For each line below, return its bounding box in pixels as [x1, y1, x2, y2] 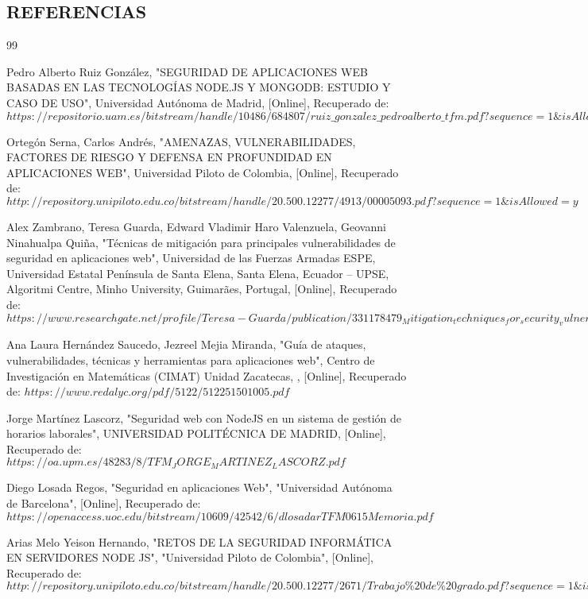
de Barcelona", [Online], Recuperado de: [6, 495, 201, 512]
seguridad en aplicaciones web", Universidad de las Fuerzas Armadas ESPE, [6, 249, 376, 266]
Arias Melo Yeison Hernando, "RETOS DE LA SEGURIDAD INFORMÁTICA [6, 533, 393, 550]
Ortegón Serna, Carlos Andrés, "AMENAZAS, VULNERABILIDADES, [6, 133, 356, 149]
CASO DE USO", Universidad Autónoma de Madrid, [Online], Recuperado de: [6, 94, 389, 110]
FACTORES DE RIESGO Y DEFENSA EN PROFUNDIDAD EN [6, 149, 332, 165]
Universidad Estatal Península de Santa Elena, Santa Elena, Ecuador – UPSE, [6, 265, 389, 281]
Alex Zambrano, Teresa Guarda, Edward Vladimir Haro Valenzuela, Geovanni [6, 218, 386, 234]
